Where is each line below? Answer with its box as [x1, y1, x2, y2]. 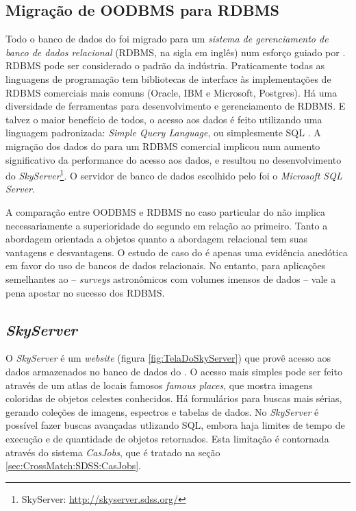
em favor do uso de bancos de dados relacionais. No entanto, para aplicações [5, 258, 326, 273]
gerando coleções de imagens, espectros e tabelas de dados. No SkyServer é [5, 404, 319, 419]
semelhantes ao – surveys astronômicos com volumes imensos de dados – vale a [5, 271, 336, 286]
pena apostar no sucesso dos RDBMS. [5, 285, 165, 299]
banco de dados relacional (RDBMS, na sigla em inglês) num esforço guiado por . [5, 45, 346, 59]
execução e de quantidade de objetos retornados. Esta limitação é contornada [5, 431, 329, 445]
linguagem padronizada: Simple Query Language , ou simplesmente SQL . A [5, 125, 321, 140]
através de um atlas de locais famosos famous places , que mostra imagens [5, 377, 313, 392]
